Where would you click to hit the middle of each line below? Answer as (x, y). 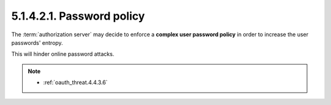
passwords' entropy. (37, 42)
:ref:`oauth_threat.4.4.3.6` (75, 82)
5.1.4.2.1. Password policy (78, 16)
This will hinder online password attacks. (63, 54)
